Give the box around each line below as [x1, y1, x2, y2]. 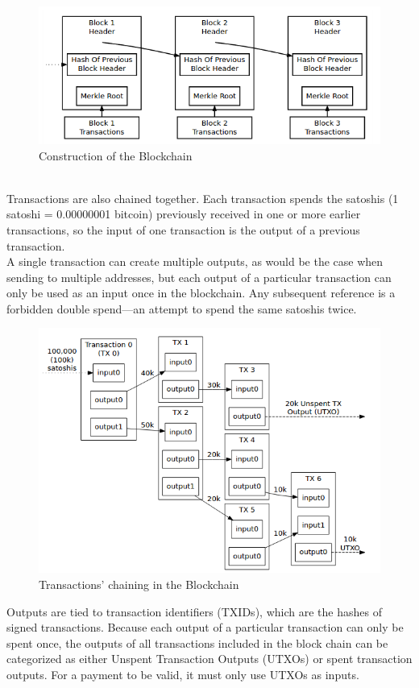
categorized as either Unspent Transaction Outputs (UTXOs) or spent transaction [6, 650, 413, 667]
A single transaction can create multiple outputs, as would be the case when [6, 253, 384, 270]
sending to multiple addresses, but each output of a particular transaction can [6, 268, 392, 285]
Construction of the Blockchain [39, 147, 193, 164]
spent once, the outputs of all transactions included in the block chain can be [6, 634, 388, 651]
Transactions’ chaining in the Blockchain [39, 576, 239, 592]
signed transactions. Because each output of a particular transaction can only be [6, 619, 404, 636]
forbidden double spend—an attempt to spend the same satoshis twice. [6, 300, 357, 317]
